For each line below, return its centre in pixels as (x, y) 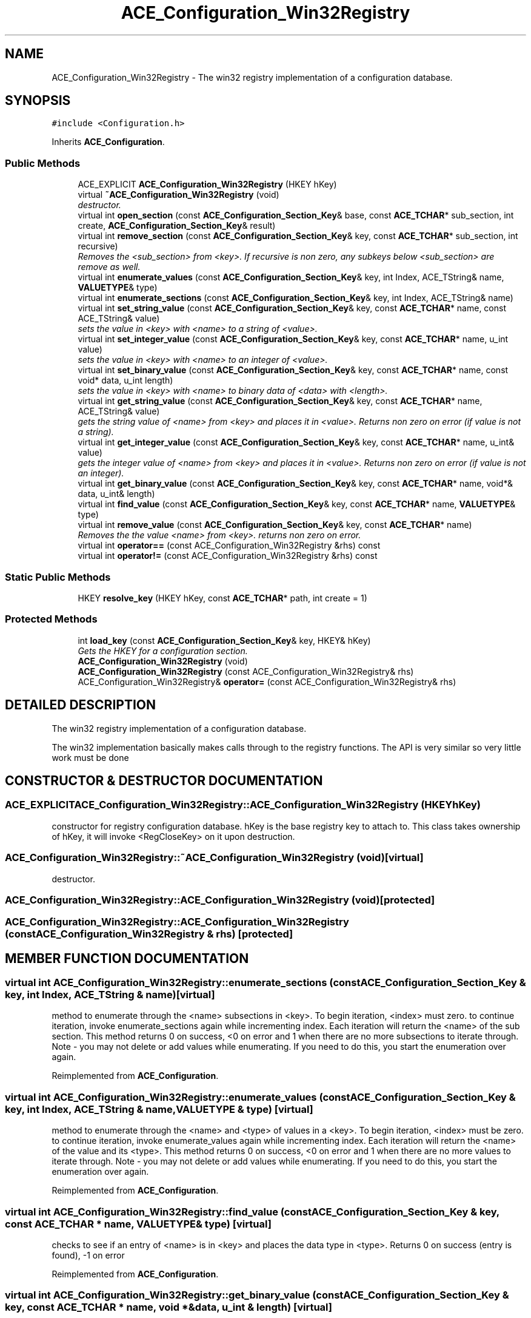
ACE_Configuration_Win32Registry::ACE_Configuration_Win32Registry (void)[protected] (220, 900)
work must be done (90, 757)
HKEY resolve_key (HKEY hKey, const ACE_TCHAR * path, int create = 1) (222, 598)
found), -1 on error (88, 1255)
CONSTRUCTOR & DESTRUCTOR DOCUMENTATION (164, 780)
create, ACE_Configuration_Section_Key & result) (177, 226)
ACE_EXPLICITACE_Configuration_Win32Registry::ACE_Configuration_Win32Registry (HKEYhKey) (243, 805)
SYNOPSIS (38, 101)
